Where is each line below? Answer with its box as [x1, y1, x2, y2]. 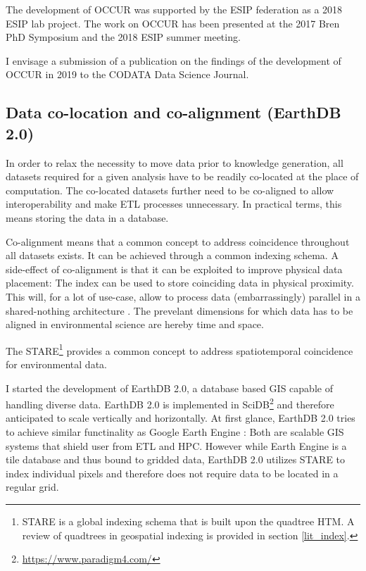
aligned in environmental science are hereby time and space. [6, 317, 264, 332]
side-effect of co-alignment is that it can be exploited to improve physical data [6, 261, 343, 276]
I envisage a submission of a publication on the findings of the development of [6, 53, 341, 68]
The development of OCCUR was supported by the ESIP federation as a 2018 [6, 2, 343, 16]
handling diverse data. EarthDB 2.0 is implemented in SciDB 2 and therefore [6, 395, 334, 411]
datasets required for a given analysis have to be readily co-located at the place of [6, 169, 359, 184]
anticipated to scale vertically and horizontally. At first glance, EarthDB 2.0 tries [6, 410, 355, 425]
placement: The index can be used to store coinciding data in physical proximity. [6, 275, 354, 290]
